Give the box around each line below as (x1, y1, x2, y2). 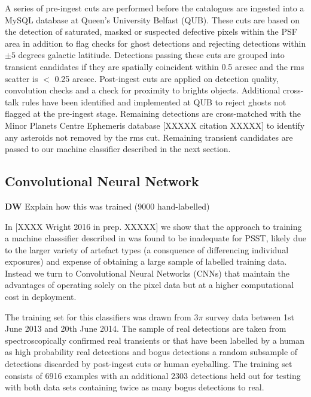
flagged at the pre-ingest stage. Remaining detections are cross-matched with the (5, 107, 301, 120)
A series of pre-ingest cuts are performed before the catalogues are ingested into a (5, 2, 304, 14)
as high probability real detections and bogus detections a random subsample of (5, 346, 298, 358)
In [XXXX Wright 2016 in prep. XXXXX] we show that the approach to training (5, 220, 302, 232)
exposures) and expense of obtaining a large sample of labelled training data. (5, 255, 287, 268)
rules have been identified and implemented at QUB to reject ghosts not (22, 95, 286, 108)
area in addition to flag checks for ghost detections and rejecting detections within (5, 37, 306, 49)
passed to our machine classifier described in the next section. (5, 143, 231, 155)
